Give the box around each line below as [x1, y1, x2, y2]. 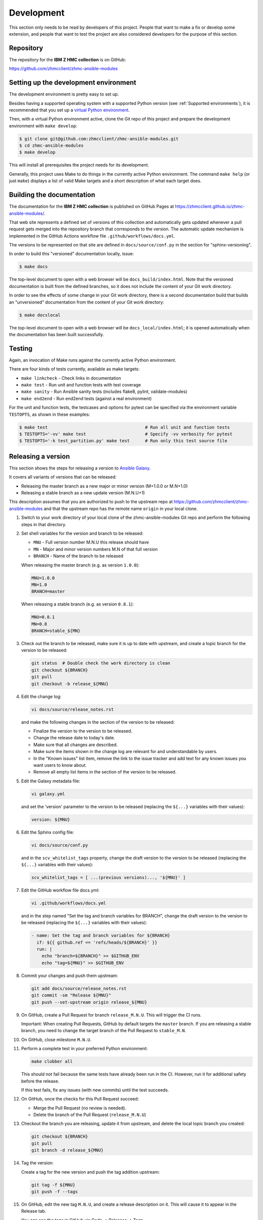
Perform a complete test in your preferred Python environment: [21, 1046, 148, 1052]
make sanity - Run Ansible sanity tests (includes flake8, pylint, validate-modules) [21, 388, 188, 395]
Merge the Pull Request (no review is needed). [33, 1105, 127, 1111]
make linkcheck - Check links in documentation [21, 375, 121, 381]
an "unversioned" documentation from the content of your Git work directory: [9, 299, 164, 305]
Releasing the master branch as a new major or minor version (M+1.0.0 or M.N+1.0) [21, 483, 188, 489]
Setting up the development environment [9, 79, 136, 87]
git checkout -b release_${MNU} [31, 681, 109, 687]
